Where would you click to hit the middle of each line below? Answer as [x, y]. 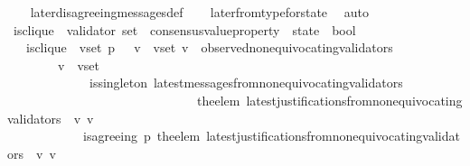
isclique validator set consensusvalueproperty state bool [184, 29]
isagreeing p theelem [141, 136]
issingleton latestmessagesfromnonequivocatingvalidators [246, 83]
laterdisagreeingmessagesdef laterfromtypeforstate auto [199, 12]
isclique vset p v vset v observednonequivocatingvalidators [209, 47]
